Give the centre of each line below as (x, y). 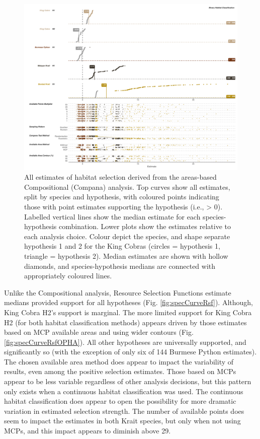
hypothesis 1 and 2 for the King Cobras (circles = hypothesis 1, (122, 246)
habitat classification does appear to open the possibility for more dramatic (120, 401)
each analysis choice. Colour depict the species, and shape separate (127, 236)
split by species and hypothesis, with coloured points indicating (122, 197)
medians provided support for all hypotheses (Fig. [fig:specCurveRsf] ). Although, (128, 302)
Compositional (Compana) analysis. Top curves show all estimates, (127, 187)
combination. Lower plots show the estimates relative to (145, 226)
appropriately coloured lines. (68, 276)
